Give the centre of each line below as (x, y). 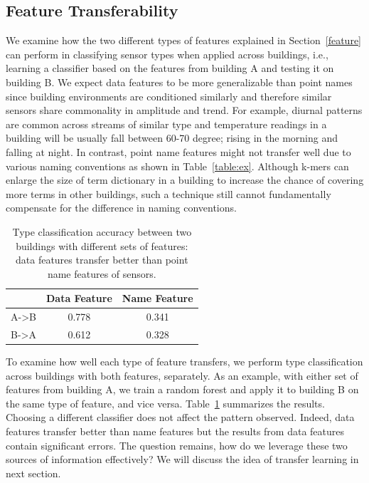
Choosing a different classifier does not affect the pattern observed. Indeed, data (180, 417)
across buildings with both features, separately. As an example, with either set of (182, 375)
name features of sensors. (102, 273)
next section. (33, 473)
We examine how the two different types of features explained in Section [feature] (183, 40)
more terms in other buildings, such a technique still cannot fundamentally (169, 193)
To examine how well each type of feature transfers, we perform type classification (184, 362)
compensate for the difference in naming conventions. (121, 208)
